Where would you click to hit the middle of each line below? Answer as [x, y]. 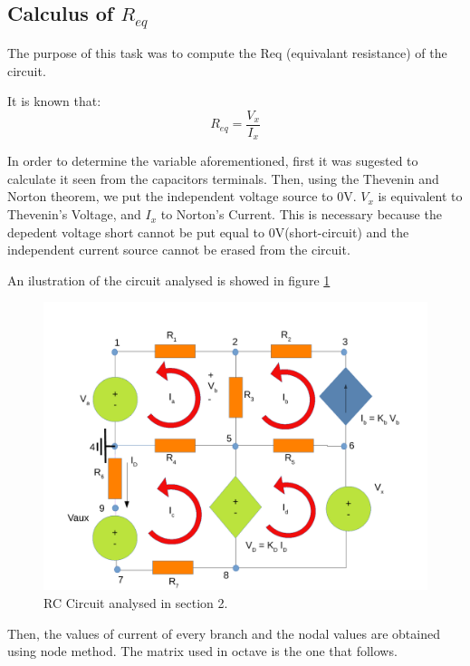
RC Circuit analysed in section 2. [136, 603]
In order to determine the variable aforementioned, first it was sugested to [213, 161]
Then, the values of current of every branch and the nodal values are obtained [224, 633]
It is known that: [54, 101]
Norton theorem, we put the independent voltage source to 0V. [182, 196]
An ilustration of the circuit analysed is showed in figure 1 [169, 280]
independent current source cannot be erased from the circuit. [179, 250]
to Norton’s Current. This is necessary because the [301, 214]
